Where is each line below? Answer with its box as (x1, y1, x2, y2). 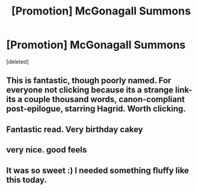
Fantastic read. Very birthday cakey (6, 124, 143, 134)
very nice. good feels (6, 145, 87, 155)
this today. (6, 175, 47, 185)
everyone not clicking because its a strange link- (6, 85, 193, 95)
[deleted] (6, 58, 29, 65)
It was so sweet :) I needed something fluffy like (6, 165, 190, 175)
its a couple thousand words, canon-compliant (6, 95, 185, 105)
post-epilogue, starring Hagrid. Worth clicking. (6, 104, 187, 114)
